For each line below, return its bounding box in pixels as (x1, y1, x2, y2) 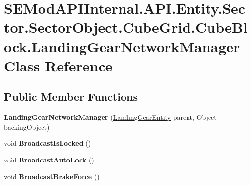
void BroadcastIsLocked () (4, 138, 91, 148)
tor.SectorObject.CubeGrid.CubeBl (4, 17, 248, 37)
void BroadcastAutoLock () (4, 154, 94, 164)
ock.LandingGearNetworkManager (4, 36, 240, 56)
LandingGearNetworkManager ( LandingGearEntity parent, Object (4, 112, 217, 122)
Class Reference (4, 55, 113, 75)
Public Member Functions (4, 89, 138, 104)
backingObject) (4, 121, 50, 132)
